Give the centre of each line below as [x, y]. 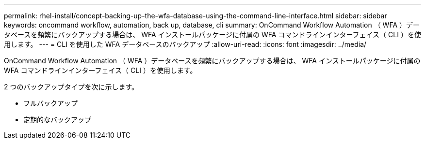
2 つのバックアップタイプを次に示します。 [71, 87]
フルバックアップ [50, 103]
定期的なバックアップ [57, 120]
